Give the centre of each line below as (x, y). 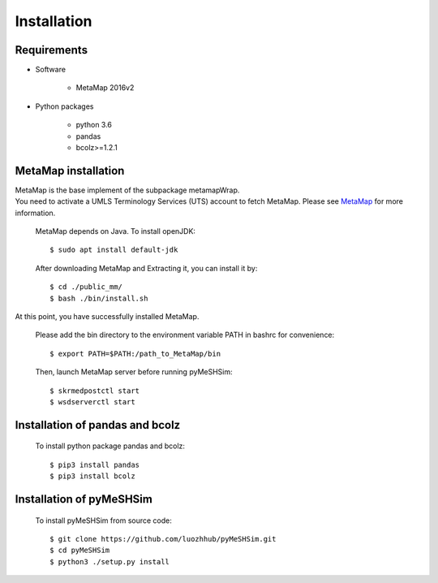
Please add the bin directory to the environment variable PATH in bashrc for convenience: (185, 335)
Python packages (64, 106)
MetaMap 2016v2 (105, 88)
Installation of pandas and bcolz (98, 425)
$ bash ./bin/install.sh (99, 298)
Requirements (52, 50)
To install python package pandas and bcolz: (110, 446)
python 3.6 (94, 125)
